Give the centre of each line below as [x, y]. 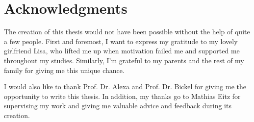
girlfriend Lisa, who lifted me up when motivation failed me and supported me [122, 51]
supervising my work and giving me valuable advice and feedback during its [118, 106]
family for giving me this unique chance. [64, 70]
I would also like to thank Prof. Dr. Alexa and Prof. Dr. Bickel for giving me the [125, 86]
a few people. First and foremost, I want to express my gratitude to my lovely [121, 41]
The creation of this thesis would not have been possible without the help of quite [127, 32]
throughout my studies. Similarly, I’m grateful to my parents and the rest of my [124, 60]
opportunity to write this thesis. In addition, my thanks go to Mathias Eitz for [122, 96]
